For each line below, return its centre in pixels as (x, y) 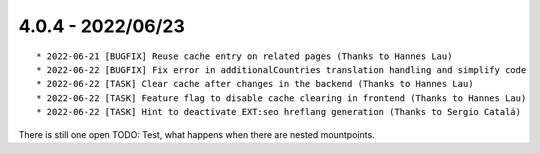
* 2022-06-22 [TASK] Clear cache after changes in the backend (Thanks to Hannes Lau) (255, 84)
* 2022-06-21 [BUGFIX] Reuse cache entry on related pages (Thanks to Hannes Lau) (244, 56)
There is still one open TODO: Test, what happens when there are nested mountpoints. (196, 134)
